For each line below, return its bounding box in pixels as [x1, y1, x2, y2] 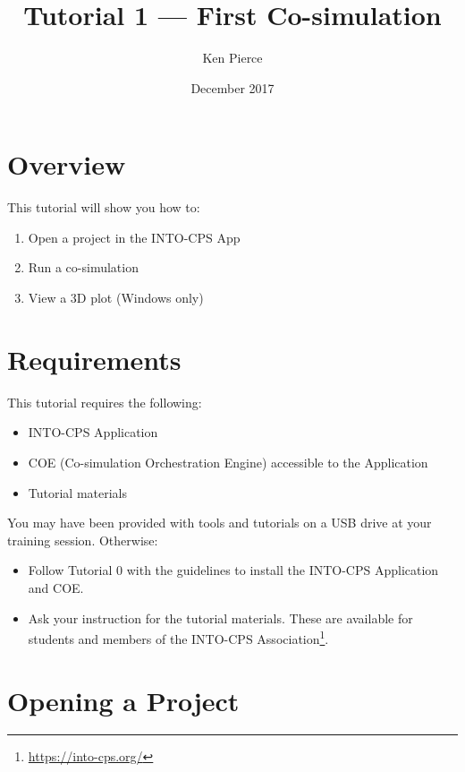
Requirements [7, 340, 182, 377]
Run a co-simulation [28, 258, 139, 277]
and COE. [28, 578, 84, 596]
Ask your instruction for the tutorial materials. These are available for [28, 608, 413, 627]
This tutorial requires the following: [7, 392, 202, 411]
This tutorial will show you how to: [7, 198, 200, 217]
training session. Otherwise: [7, 530, 158, 549]
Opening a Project [7, 682, 240, 718]
